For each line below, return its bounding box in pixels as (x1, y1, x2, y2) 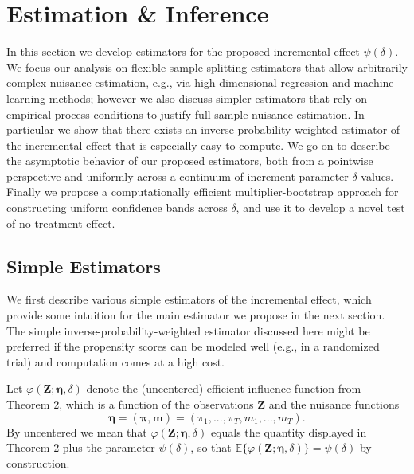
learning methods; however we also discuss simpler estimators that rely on (6, 89, 368, 106)
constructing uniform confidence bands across (6, 199, 228, 216)
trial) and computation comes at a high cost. (6, 353, 225, 370)
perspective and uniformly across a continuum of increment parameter (6, 167, 349, 184)
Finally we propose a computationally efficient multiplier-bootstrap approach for (6, 183, 399, 200)
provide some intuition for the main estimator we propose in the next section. (6, 307, 385, 323)
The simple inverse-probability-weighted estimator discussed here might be (6, 322, 370, 339)
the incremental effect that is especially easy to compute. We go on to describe (6, 136, 390, 153)
